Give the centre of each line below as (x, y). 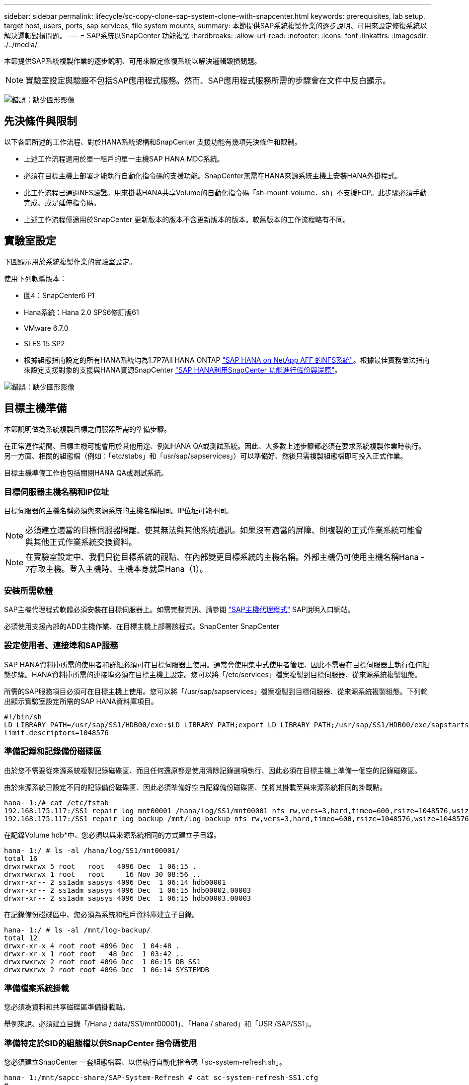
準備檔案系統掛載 (37, 988)
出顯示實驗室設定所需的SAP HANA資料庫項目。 (81, 701)
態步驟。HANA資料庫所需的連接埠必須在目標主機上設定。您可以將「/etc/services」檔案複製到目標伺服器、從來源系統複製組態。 (213, 674)
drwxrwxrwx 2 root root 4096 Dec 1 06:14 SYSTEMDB (107, 969)
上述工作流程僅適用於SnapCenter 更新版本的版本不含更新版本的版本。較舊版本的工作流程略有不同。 (187, 219)
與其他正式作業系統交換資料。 (81, 542)
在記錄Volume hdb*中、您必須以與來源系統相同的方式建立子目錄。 (112, 835)
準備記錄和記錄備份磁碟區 (53, 751)
